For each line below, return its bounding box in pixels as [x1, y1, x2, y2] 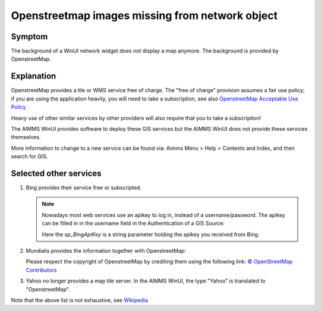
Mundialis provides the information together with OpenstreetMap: [26, 247, 187, 254]
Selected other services [11, 168, 102, 178]
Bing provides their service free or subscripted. [26, 184, 142, 191]
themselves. [11, 134, 41, 141]
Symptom [11, 32, 48, 42]
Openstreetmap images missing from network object [11, 9, 278, 22]
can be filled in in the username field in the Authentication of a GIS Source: [42, 220, 225, 227]
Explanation [11, 71, 56, 81]
